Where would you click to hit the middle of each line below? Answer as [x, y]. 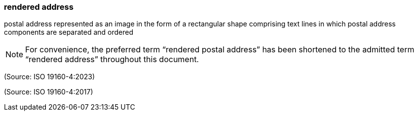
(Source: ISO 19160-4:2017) [49, 92]
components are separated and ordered [69, 32]
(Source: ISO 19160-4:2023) [50, 77]
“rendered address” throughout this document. [112, 59]
